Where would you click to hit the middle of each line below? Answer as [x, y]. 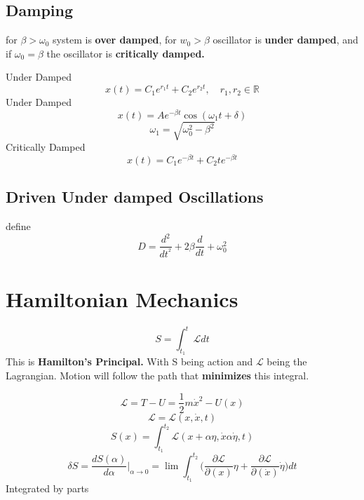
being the [287, 362]
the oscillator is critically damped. [126, 53]
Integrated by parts [47, 488]
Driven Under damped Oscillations [135, 197]
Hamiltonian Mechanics [122, 298]
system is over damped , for [115, 40]
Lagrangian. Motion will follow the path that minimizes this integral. [157, 375]
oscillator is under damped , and [285, 40]
